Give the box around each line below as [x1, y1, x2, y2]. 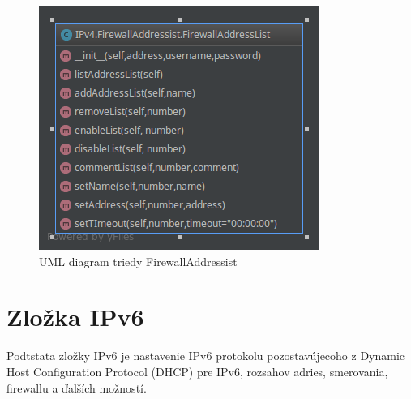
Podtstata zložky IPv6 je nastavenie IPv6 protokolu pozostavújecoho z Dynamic [6, 347, 405, 364]
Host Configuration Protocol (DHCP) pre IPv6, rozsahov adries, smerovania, [6, 363, 388, 380]
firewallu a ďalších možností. [6, 379, 147, 396]
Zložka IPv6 [6, 300, 144, 333]
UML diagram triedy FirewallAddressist [39, 252, 238, 269]
